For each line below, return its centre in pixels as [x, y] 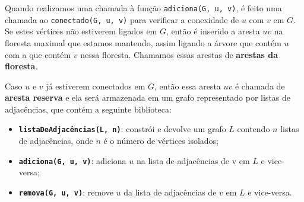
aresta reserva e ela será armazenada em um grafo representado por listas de [148, 97]
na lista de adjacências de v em [193, 160]
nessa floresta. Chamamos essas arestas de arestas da [179, 54]
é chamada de [260, 86]
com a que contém [38, 54]
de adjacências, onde [56, 141]
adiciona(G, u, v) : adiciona [72, 160]
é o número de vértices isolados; [161, 141]
